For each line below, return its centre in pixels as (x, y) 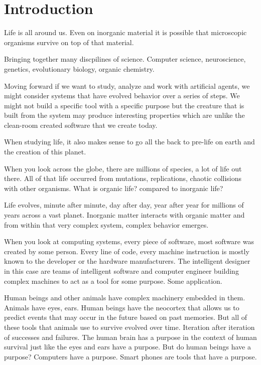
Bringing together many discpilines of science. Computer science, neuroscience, (125, 59)
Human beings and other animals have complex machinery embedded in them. (125, 298)
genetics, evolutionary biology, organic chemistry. (79, 68)
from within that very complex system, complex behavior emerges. (106, 224)
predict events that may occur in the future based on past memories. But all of (126, 317)
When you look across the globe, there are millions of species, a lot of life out (123, 168)
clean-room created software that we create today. (81, 125)
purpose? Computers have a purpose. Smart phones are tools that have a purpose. (130, 356)
